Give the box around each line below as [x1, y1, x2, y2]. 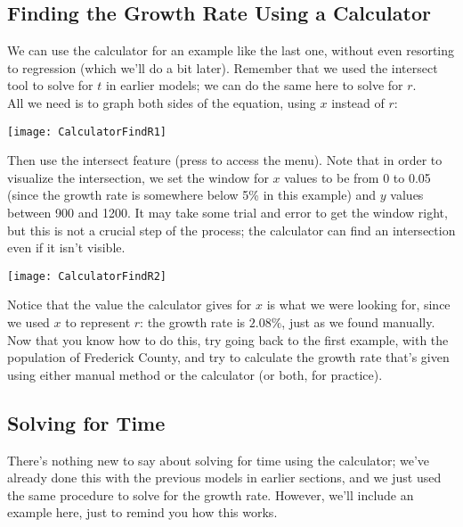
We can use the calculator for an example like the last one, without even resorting [7, 41, 455, 60]
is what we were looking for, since [266, 295, 451, 314]
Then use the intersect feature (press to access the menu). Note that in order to [7, 151, 443, 169]
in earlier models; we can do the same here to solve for [105, 76, 403, 95]
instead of [331, 93, 385, 111]
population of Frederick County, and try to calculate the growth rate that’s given [7, 348, 450, 366]
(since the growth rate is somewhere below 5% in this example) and [7, 185, 377, 204]
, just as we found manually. [281, 313, 435, 332]
